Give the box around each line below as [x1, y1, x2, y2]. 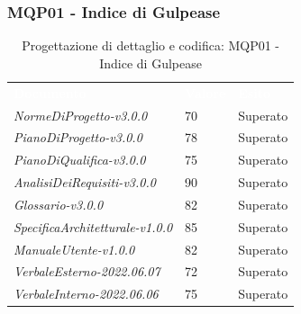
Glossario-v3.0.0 [14, 194, 104, 213]
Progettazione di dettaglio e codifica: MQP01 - [22, 36, 280, 55]
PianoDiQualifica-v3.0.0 [14, 150, 146, 169]
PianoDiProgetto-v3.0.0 [14, 128, 142, 147]
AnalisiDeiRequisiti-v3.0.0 [14, 173, 156, 192]
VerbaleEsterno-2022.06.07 [14, 262, 160, 281]
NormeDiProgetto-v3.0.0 [14, 105, 148, 124]
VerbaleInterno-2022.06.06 [14, 284, 159, 303]
